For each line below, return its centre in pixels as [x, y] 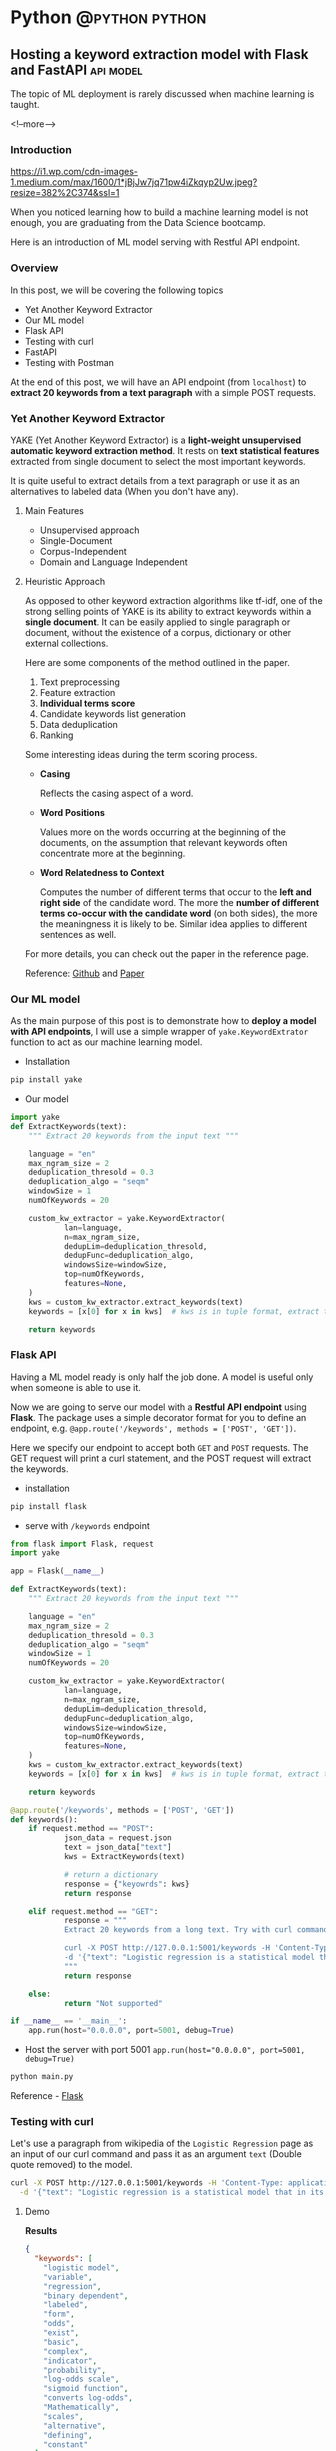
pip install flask [48, 1506]
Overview [34, 268]
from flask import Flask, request [82, 1544]
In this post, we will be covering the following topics [117, 290]
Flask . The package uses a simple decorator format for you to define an [158, 1417]
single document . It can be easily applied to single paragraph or [157, 622]
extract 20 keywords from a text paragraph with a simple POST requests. [163, 392]
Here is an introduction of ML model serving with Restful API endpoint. [155, 242]
